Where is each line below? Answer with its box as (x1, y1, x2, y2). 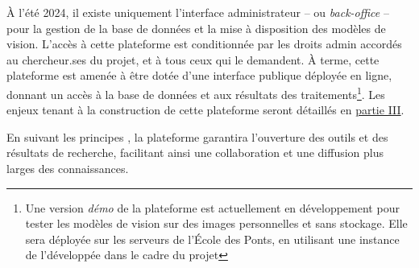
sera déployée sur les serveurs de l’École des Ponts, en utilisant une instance (25, 230, 400, 247)
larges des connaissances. (6, 160, 129, 176)
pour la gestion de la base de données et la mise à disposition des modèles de (6, 19, 386, 36)
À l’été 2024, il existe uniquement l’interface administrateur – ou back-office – (6, 4, 389, 20)
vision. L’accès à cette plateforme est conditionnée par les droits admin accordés (6, 35, 402, 52)
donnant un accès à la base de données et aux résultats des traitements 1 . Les (6, 83, 385, 102)
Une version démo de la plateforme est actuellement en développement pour (25, 199, 400, 216)
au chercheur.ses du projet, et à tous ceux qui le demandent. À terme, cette (6, 51, 380, 68)
